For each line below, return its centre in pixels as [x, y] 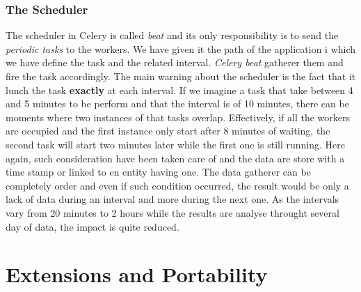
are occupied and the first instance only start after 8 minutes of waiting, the [168, 131]
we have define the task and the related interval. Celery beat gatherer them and [175, 62]
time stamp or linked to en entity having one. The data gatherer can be [158, 172]
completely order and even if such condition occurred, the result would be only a [177, 185]
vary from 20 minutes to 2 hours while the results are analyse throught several [173, 212]
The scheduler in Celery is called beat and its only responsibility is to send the [172, 35]
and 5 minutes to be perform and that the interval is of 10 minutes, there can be [177, 103]
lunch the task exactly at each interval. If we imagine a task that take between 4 [179, 90]
